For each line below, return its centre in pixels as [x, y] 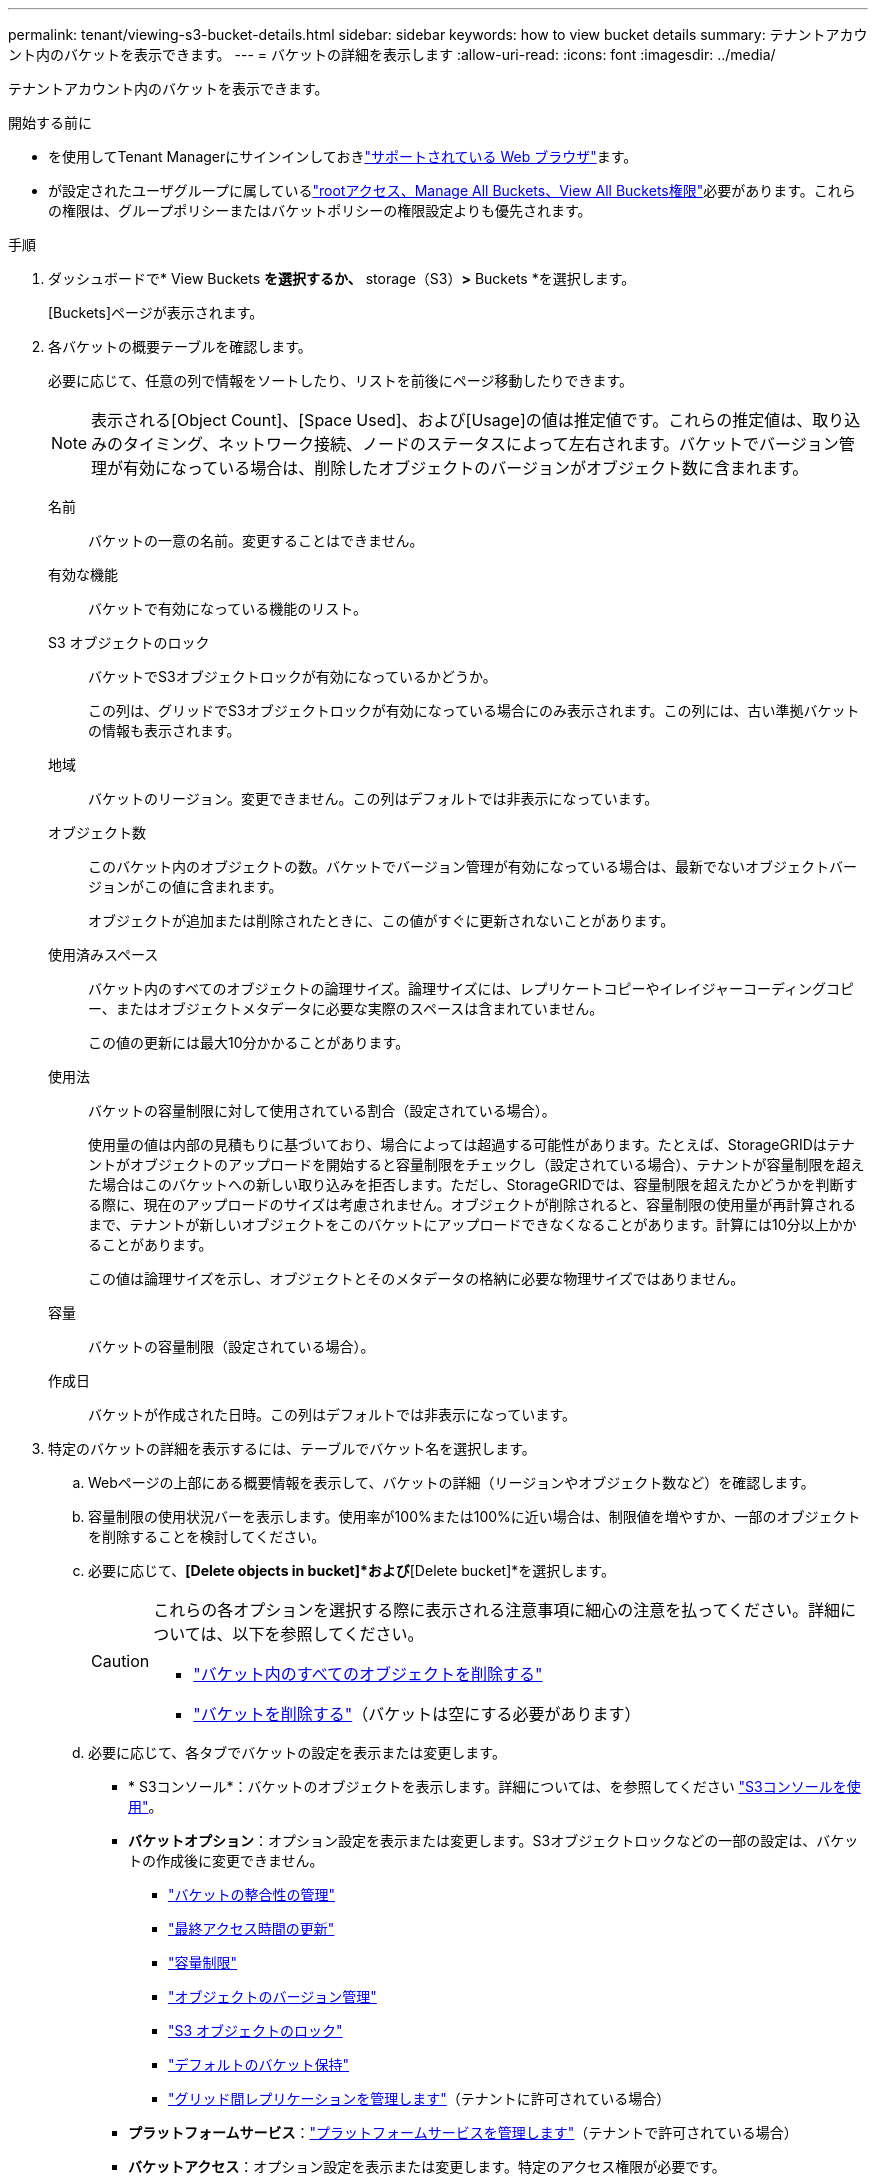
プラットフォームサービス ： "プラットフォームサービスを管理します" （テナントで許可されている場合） [463, 2132]
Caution [120, 1661]
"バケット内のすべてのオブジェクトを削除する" [368, 1674]
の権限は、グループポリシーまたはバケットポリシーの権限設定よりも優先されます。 [320, 210]
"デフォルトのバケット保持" [259, 2064]
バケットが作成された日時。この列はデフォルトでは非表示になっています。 [332, 1414]
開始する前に [50, 122]
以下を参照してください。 [328, 1634]
